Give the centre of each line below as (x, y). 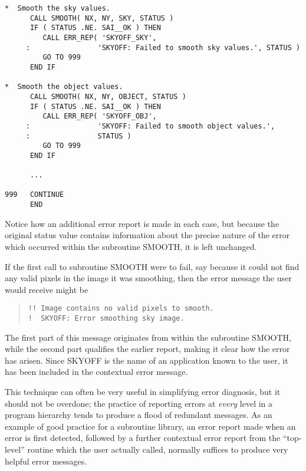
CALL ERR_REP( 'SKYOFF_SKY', (100, 37)
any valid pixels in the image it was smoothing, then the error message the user (148, 278)
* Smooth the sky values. (57, 8)
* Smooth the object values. (64, 87)
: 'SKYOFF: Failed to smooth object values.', (150, 126)
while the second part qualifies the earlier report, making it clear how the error (147, 349)
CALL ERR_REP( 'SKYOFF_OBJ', (100, 116)
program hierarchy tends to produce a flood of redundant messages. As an (139, 415)
